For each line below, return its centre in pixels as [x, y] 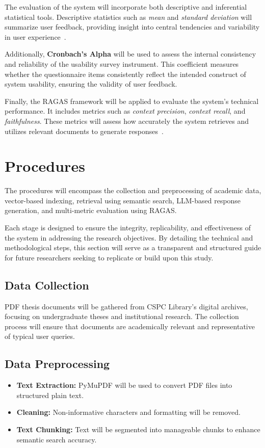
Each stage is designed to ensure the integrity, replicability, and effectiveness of [128, 228]
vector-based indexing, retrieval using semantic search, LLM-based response [123, 200]
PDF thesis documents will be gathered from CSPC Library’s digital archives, [126, 306]
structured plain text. [50, 395]
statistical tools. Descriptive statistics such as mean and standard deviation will [128, 17]
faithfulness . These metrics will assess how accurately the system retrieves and [127, 121]
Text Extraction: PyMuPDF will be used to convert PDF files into [124, 385]
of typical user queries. [40, 336]
